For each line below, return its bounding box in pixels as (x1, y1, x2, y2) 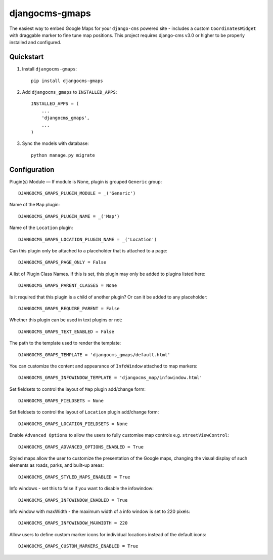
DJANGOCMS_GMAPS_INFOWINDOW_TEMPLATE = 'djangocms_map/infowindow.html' (18, 375, 202, 381)
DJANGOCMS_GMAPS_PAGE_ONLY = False (18, 259, 107, 266)
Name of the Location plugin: (9, 225, 73, 231)
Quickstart (9, 53, 44, 61)
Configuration (9, 165, 55, 174)
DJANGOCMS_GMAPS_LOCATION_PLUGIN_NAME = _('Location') (18, 236, 157, 242)
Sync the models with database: (22, 140, 89, 146)
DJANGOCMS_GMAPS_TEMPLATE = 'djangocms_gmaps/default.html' (18, 352, 170, 357)
